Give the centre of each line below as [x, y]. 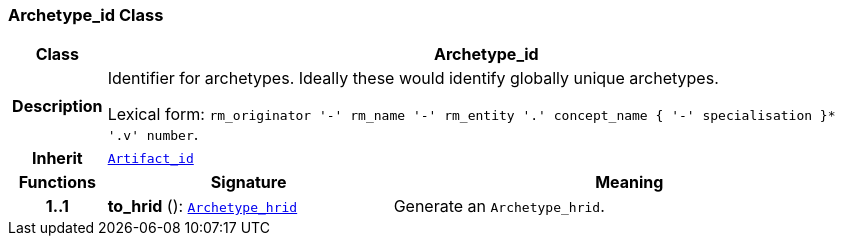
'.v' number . [153, 134]
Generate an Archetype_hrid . [499, 206]
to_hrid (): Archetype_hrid [202, 206]
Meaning [629, 182]
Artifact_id [150, 158]
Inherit [57, 158]
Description [57, 106]
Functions [57, 182]
